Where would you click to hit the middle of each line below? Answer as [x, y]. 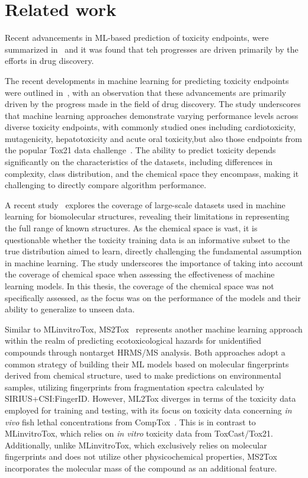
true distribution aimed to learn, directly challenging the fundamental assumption [153, 251]
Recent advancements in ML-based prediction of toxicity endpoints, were [137, 38]
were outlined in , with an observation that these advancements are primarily [146, 92]
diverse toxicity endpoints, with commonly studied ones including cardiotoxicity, [150, 127]
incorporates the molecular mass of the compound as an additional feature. [141, 468]
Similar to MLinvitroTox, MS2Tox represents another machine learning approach [154, 329]
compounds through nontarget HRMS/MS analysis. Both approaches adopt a [145, 352]
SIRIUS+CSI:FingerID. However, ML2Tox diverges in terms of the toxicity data [150, 398]
